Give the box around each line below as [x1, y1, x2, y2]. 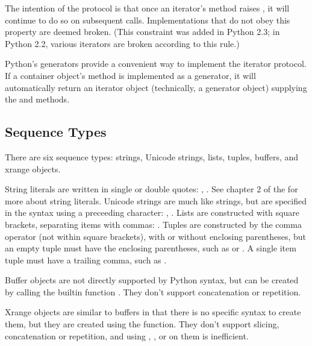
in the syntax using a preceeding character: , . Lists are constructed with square [5, 206, 299, 219]
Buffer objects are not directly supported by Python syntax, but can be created [5, 274, 299, 286]
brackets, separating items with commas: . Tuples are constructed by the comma [5, 218, 302, 230]
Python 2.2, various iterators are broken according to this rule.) [5, 37, 240, 49]
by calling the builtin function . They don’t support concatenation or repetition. [5, 285, 301, 298]
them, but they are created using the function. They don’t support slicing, [5, 318, 279, 330]
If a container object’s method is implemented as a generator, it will [5, 69, 256, 81]
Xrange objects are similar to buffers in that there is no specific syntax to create [5, 306, 301, 318]
